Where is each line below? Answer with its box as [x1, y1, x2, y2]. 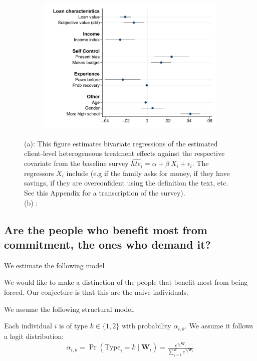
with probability [121, 320, 171, 331]
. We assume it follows [185, 320, 253, 331]
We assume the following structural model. [4, 303, 135, 314]
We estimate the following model [4, 260, 105, 270]
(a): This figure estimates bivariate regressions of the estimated [24, 138, 218, 148]
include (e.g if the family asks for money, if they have [66, 167, 230, 178]
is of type [59, 320, 88, 331]
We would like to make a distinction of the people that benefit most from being [4, 277, 248, 287]
